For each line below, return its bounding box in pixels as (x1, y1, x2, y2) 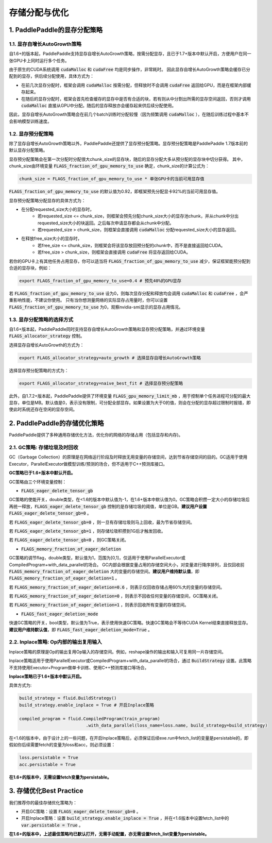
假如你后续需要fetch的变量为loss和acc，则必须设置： (9, 742, 116, 748)
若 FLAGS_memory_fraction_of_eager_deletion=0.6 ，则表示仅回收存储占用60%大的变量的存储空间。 (9, 584, 225, 590)
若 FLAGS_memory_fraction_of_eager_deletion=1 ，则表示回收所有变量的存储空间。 (9, 602, 189, 608)
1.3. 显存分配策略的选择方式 (9, 316, 74, 323)
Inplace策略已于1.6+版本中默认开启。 (9, 673, 85, 679)
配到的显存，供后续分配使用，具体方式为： (9, 73, 94, 79)
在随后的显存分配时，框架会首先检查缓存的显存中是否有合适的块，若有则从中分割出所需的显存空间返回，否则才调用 (21, 96, 251, 101)
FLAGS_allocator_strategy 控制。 (9, 333, 85, 339)
